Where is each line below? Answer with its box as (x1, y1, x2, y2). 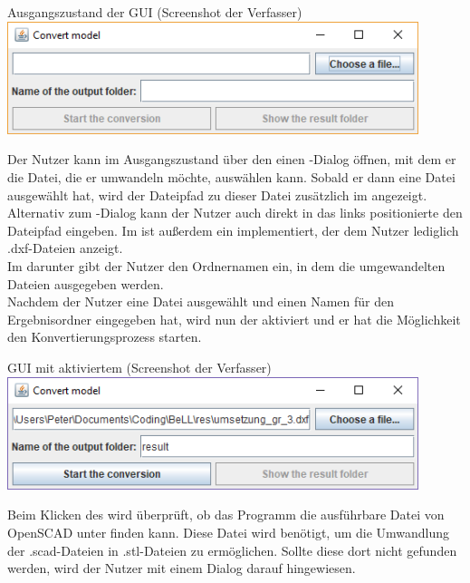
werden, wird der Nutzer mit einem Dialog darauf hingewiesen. (7, 559, 356, 578)
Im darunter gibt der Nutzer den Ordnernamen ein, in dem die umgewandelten (7, 256, 446, 275)
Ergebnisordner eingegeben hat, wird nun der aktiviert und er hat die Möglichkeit (7, 309, 461, 328)
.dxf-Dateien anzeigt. (7, 238, 123, 257)
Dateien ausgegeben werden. (7, 274, 164, 293)
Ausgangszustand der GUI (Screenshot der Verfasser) (7, 3, 302, 21)
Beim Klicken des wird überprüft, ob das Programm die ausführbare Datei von (7, 505, 445, 524)
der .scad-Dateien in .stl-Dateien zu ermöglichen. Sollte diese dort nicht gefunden (7, 540, 457, 559)
